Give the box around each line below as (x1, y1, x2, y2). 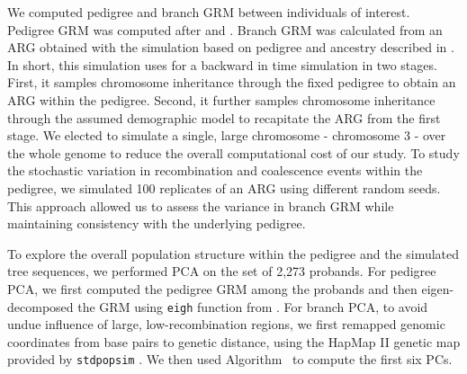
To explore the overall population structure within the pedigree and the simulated (7, 244, 460, 263)
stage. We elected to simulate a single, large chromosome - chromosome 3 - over (7, 126, 446, 145)
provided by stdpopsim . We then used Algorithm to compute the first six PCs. (7, 350, 453, 369)
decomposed (7, 297, 74, 316)
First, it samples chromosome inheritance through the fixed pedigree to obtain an (7, 73, 456, 92)
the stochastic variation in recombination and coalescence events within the (7, 161, 423, 180)
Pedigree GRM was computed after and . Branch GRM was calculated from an (7, 20, 443, 39)
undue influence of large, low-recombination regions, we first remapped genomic (7, 315, 445, 334)
